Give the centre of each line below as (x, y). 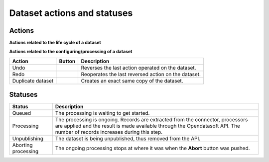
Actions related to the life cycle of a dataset (55, 43)
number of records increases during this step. (109, 132)
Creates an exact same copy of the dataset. (132, 81)
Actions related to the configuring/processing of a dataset (71, 52)
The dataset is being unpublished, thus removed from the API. (128, 139)
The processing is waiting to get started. (102, 113)
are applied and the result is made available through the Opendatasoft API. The (147, 126)
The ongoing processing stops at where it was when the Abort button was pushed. (152, 148)
